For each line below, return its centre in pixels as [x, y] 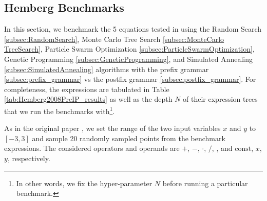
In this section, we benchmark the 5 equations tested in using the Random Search [133, 29]
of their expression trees [220, 99]
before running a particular [205, 183]
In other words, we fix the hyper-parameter [84, 183]
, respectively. [29, 158]
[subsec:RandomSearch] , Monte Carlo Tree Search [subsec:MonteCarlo [114, 39]
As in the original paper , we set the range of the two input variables [112, 128]
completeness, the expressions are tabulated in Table [87, 89]
